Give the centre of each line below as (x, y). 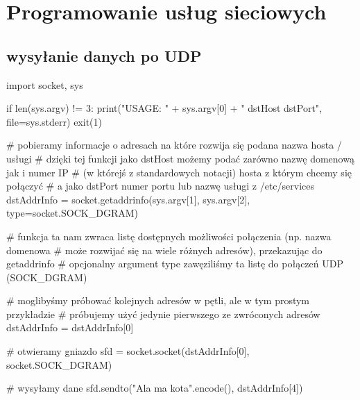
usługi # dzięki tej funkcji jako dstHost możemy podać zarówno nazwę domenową (180, 158)
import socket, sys (45, 84)
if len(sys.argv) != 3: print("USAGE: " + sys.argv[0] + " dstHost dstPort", (164, 108)
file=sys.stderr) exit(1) (54, 121)
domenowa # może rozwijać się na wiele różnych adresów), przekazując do (164, 250)
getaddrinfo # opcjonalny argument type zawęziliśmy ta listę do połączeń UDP (175, 264)
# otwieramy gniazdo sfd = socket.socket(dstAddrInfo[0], (128, 351)
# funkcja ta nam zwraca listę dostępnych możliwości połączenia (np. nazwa (169, 236)
